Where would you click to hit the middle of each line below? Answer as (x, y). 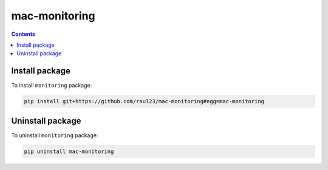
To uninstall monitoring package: (55, 135)
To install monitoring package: (52, 86)
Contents (23, 34)
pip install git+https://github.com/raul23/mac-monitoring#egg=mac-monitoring (144, 101)
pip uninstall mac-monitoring (69, 151)
